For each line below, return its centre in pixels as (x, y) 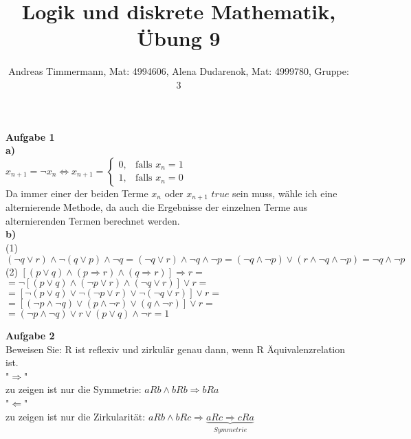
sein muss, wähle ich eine (285, 193)
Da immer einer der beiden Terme (77, 193)
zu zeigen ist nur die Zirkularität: (76, 416)
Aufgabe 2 (30, 336)
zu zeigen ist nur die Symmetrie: (74, 389)
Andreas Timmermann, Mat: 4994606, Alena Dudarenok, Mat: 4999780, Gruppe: (179, 71)
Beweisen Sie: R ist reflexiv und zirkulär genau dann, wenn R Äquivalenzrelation (176, 349)
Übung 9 (179, 38)
